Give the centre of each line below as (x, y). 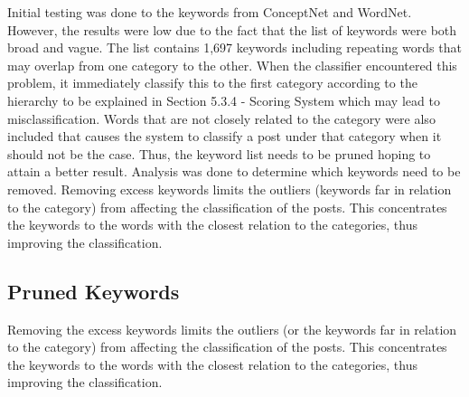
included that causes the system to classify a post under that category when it (225, 136)
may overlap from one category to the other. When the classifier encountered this (232, 65)
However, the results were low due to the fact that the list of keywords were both (232, 29)
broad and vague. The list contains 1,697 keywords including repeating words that (234, 47)
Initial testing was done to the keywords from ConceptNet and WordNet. (210, 12)
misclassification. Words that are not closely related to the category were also (221, 118)
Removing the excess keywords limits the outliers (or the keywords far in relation (232, 329)
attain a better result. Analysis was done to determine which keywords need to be (234, 171)
